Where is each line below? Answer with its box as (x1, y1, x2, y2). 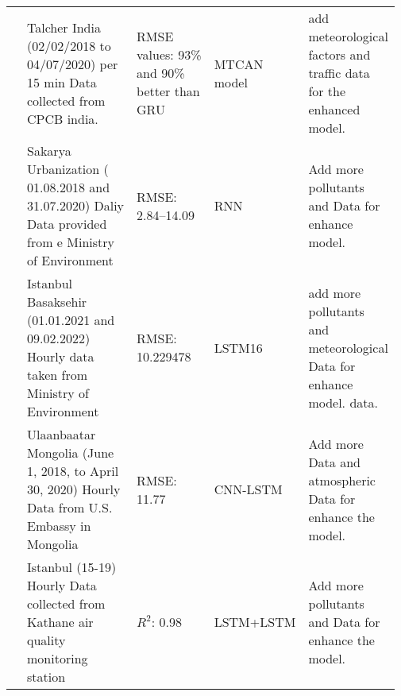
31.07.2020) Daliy (27, 196, 125, 215)
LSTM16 (214, 338, 263, 357)
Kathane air (27, 613, 94, 631)
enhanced (308, 100, 361, 118)
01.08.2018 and (27, 178, 110, 196)
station (27, 667, 66, 686)
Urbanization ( (27, 160, 109, 178)
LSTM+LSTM (214, 613, 296, 631)
